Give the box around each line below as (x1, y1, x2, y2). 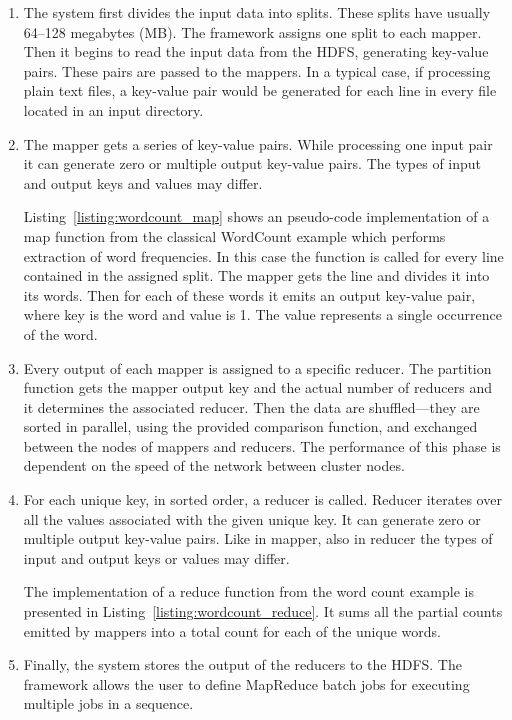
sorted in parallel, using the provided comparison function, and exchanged (23, 416, 478, 437)
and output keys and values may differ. (23, 172, 263, 193)
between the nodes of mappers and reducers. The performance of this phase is (23, 435, 501, 456)
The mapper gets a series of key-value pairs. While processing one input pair (23, 133, 493, 154)
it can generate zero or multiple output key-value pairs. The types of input (23, 153, 482, 174)
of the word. (23, 323, 98, 344)
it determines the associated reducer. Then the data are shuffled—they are (23, 396, 480, 417)
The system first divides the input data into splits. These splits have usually (23, 2, 491, 22)
